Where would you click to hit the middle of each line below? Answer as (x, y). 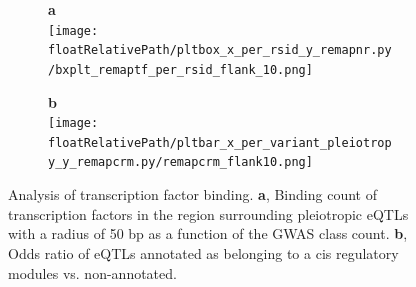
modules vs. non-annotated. (92, 272)
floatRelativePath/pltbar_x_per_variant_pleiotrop (220, 142)
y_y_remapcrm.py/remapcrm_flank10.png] (180, 162)
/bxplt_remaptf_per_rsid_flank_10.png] (180, 69)
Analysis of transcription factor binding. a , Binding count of (192, 194)
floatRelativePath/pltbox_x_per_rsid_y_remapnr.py (220, 50)
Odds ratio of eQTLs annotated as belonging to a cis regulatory (203, 252)
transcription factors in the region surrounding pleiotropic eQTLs (208, 213)
